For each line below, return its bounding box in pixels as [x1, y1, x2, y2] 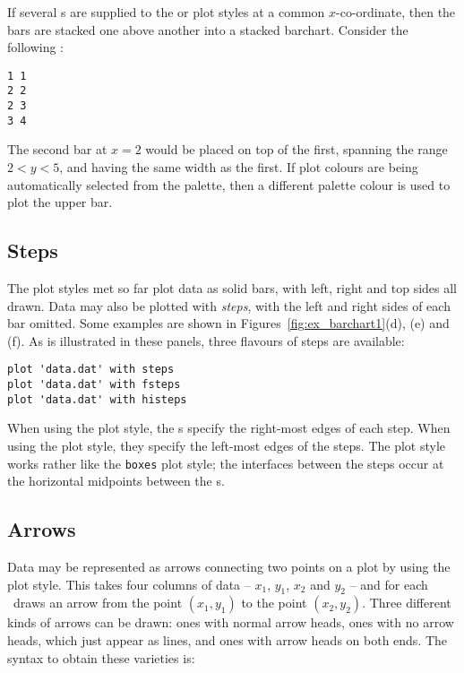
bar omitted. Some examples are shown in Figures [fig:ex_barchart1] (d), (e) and [7, 314, 450, 332]
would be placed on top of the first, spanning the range [145, 140, 448, 159]
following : [7, 38, 64, 56]
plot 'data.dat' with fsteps [7, 378, 181, 392]
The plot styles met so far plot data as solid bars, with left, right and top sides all [7, 278, 457, 297]
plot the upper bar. [7, 193, 113, 211]
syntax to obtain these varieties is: [7, 648, 195, 667]
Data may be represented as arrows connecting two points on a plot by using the [7, 557, 451, 575]
